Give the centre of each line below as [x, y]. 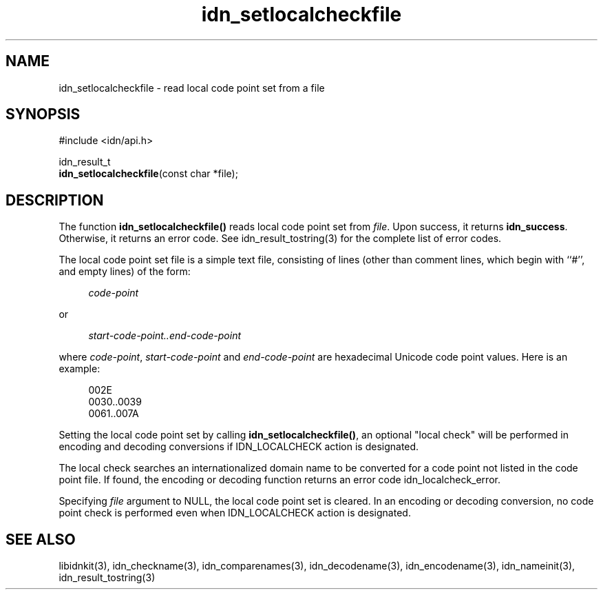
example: [80, 369]
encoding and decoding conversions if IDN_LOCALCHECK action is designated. [239, 447]
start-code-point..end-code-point [165, 336]
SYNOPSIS [43, 114]
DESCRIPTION [55, 200]
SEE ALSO [41, 539]
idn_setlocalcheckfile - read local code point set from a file [192, 88]
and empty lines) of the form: [125, 272]
